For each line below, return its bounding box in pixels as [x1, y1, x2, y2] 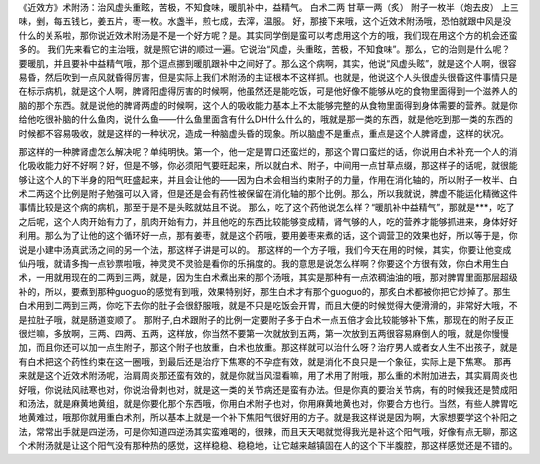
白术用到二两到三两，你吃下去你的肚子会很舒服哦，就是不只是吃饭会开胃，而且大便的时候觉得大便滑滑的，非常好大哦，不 [18, 300, 518, 312]
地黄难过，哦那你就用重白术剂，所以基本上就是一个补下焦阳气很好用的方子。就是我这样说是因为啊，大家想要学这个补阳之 [18, 411, 518, 424]
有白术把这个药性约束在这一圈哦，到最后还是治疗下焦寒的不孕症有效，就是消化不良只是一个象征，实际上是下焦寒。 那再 [18, 355, 512, 367]
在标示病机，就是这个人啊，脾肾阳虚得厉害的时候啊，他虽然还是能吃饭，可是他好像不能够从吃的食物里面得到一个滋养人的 [18, 85, 518, 97]
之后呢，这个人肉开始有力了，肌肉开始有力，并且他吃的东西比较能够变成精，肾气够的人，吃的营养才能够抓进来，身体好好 [18, 215, 518, 227]
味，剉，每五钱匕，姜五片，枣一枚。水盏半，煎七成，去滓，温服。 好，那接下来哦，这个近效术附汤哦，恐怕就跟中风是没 [18, 15, 512, 27]
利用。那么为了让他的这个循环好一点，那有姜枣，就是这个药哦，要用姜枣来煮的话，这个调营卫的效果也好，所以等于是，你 [18, 230, 518, 242]
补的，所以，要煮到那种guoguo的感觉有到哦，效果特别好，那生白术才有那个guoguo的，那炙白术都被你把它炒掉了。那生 [18, 285, 512, 297]
